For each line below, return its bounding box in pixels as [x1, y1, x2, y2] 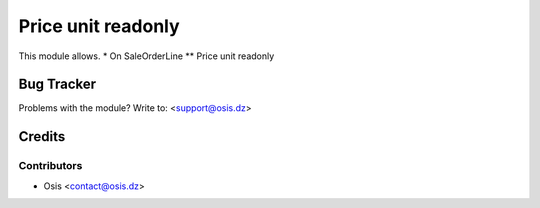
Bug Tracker [18, 76, 97, 93]
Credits [18, 128, 66, 145]
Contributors [18, 159, 83, 173]
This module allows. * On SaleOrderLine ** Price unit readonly [18, 50, 275, 62]
